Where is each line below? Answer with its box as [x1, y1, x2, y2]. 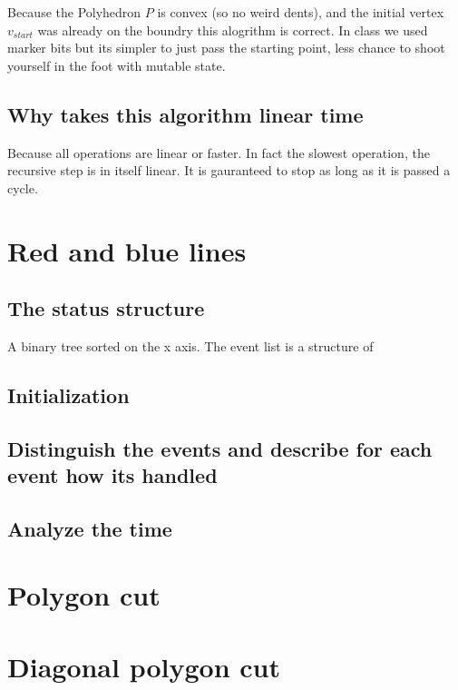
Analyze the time [7, 514, 172, 542]
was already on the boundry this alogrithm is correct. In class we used [37, 20, 428, 39]
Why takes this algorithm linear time [7, 100, 364, 128]
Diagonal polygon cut [7, 647, 281, 685]
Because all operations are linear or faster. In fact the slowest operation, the [7, 143, 430, 162]
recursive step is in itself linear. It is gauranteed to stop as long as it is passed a [7, 161, 451, 180]
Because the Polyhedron [7, 3, 141, 21]
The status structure [7, 294, 205, 322]
